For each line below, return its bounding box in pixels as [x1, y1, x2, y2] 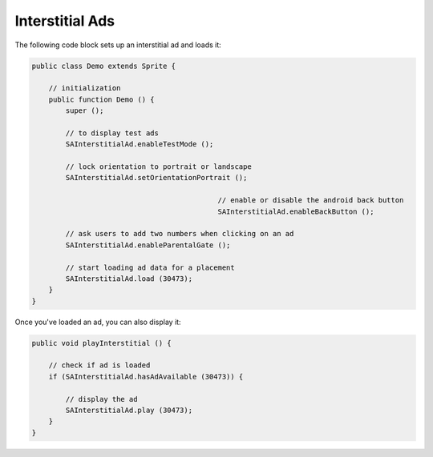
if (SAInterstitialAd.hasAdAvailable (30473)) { [48, 372, 244, 381]
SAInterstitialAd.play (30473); [65, 406, 192, 415]
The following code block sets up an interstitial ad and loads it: [14, 40, 222, 50]
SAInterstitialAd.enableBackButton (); [217, 206, 374, 216]
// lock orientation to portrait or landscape [65, 162, 252, 171]
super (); [65, 106, 104, 115]
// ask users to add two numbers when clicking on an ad [65, 229, 294, 239]
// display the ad [65, 395, 138, 403]
